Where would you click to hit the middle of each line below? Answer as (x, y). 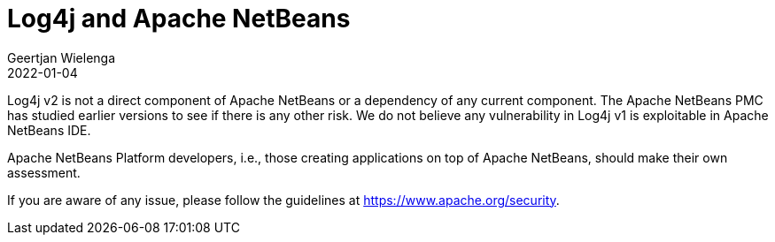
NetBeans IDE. (49, 130)
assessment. (44, 172)
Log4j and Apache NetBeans (179, 19)
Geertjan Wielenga (62, 57)
